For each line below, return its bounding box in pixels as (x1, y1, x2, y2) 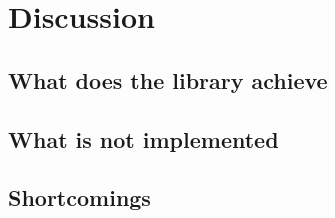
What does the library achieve (8, 64, 328, 95)
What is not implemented (8, 123, 279, 154)
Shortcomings (8, 182, 151, 213)
